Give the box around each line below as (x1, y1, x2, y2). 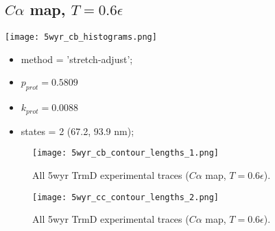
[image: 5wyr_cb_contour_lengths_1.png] (32, 148, 219, 158)
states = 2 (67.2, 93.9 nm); (21, 123, 134, 138)
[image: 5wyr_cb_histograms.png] (5, 32, 157, 42)
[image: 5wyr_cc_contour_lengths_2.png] (32, 192, 219, 202)
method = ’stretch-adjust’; (21, 51, 133, 66)
